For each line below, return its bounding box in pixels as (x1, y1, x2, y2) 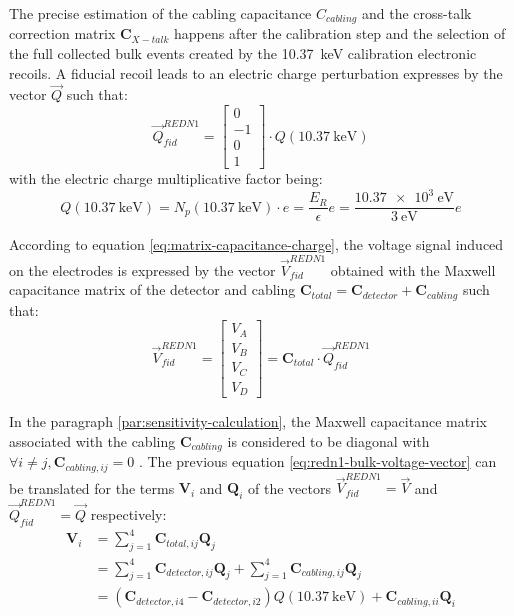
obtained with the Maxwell (330, 259, 496, 280)
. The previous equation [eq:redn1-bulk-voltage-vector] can (138, 451, 497, 472)
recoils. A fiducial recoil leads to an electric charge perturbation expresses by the (9, 62, 503, 83)
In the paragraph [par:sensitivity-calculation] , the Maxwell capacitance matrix (9, 411, 487, 432)
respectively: (90, 503, 167, 524)
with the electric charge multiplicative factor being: (9, 168, 323, 189)
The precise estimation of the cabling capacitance (9, 3, 312, 23)
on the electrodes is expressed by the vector (9, 259, 276, 280)
